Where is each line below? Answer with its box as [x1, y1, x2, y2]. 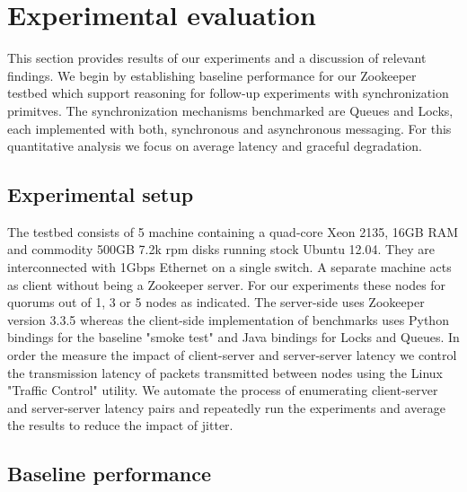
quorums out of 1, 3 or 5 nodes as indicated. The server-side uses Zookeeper [7, 293, 425, 312]
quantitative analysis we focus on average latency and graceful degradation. [7, 136, 422, 155]
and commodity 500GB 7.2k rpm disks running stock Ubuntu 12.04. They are [7, 240, 435, 259]
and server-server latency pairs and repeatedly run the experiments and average [7, 398, 445, 417]
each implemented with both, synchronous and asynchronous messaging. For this [7, 119, 452, 137]
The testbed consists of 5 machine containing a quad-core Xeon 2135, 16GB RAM [7, 222, 459, 241]
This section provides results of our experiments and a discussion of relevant [7, 48, 427, 67]
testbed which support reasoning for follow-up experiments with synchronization [7, 83, 449, 102]
